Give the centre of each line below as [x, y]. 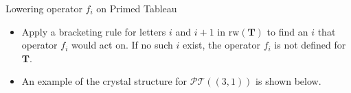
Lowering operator [44, 8]
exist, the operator [222, 45]
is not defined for [310, 45]
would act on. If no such [122, 45]
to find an [287, 31]
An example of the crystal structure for [104, 81]
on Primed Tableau [137, 8]
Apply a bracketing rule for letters [94, 31]
